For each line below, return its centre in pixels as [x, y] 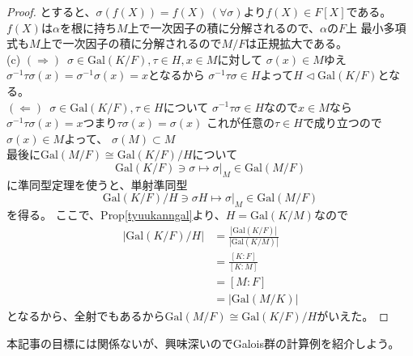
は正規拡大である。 [297, 43]
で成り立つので [342, 123]
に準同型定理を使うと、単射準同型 [97, 184]
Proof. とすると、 [51, 11]
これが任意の [241, 123]
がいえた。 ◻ [353, 316]
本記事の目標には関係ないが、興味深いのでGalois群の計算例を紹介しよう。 [203, 343]
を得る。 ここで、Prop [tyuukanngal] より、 [116, 215]
